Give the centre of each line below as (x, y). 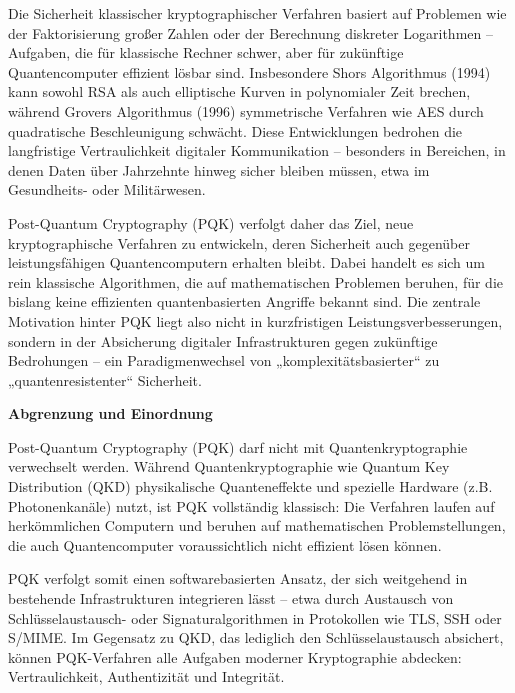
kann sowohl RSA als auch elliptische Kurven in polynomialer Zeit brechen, (239, 91)
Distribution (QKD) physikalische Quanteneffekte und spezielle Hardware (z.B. (250, 486)
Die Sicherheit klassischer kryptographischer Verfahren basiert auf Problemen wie (257, 13)
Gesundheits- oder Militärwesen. (107, 189)
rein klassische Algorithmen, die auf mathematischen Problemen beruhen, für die (255, 281)
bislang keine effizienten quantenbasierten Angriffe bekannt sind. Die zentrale (244, 301)
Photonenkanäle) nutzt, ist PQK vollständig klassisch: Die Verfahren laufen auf (251, 505)
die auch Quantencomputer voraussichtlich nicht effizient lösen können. (225, 544)
